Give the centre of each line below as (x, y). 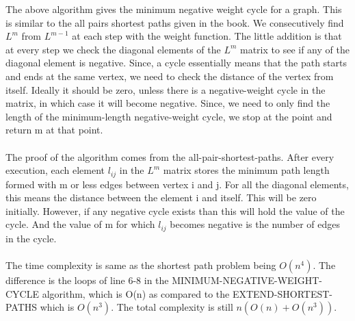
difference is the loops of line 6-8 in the (87, 280)
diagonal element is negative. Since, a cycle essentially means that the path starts (176, 63)
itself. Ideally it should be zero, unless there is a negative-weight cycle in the (166, 89)
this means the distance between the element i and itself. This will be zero (161, 197)
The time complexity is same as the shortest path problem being (141, 265)
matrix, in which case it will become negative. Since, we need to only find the (168, 103)
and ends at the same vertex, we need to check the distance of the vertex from (170, 76)
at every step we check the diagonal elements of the (113, 49)
